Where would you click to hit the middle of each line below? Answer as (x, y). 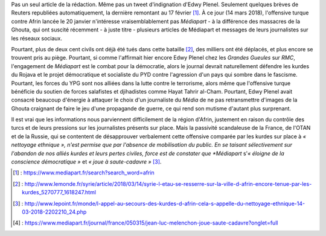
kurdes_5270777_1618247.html (59, 193)
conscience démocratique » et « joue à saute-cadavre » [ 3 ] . (86, 162)
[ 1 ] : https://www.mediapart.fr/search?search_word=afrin (84, 173)
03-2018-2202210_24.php (54, 212)
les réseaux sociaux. (37, 38)
